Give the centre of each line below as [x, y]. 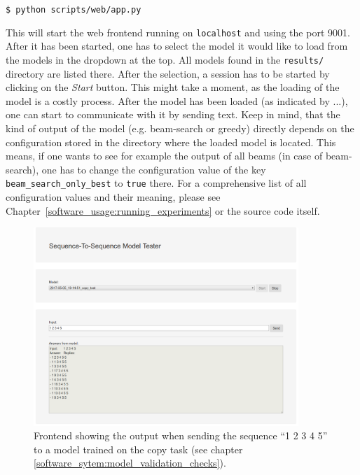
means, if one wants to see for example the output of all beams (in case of [164, 156]
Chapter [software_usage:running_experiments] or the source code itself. [163, 210]
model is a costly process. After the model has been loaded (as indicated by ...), [177, 100]
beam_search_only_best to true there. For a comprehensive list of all [156, 183]
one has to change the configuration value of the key [154, 169]
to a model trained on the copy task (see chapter [138, 449]
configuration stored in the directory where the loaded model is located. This [171, 142]
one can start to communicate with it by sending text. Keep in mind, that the [173, 114]
